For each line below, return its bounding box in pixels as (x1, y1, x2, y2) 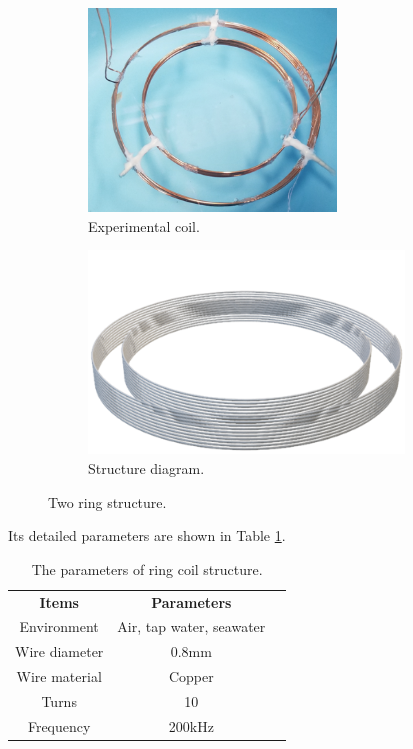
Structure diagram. (88, 457, 205, 478)
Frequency (27, 715, 91, 736)
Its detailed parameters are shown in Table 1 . (8, 525, 286, 546)
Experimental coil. (88, 215, 200, 236)
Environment (19, 616, 99, 637)
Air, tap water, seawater (117, 616, 266, 637)
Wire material (16, 666, 102, 687)
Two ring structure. (48, 491, 167, 512)
